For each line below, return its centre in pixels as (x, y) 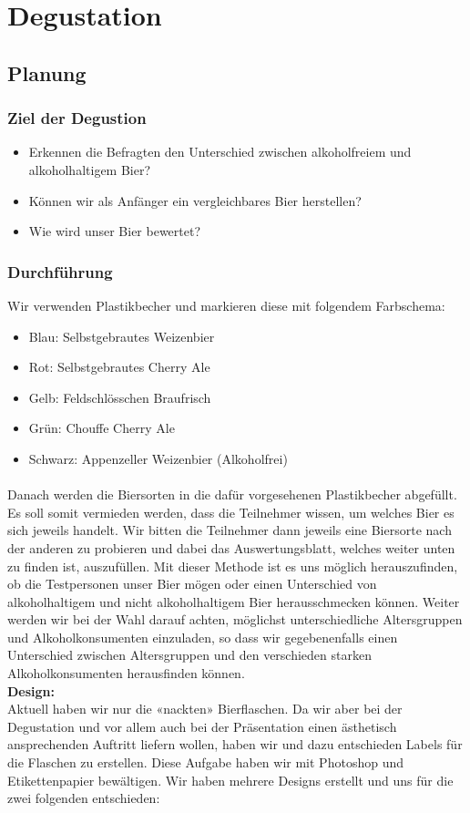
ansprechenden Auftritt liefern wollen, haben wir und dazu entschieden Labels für (235, 744)
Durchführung (60, 271)
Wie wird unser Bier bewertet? (115, 231)
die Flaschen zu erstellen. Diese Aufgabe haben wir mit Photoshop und (205, 762)
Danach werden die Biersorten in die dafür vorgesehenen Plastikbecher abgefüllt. (232, 494)
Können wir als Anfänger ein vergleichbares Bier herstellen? (195, 200)
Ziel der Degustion (77, 118)
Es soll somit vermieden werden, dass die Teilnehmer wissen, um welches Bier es (231, 512)
